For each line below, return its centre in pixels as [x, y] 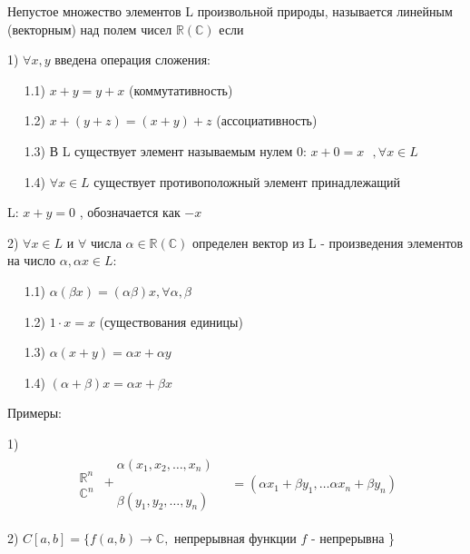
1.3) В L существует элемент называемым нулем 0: [165, 150]
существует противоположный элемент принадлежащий [247, 181]
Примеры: [34, 413]
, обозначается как [130, 212]
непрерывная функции [235, 539]
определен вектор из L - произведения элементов [328, 242]
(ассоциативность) [267, 120]
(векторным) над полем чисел [90, 29]
